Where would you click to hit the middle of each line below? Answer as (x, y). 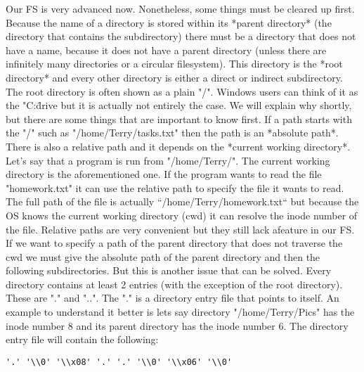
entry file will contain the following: (82, 339)
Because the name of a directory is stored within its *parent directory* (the (169, 22)
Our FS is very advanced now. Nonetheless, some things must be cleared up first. (180, 8)
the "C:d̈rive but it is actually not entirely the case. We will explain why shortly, (179, 105)
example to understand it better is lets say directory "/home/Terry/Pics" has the (180, 312)
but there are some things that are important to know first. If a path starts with (179, 118)
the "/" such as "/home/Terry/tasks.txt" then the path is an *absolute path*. (172, 133)
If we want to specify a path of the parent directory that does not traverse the (174, 243)
